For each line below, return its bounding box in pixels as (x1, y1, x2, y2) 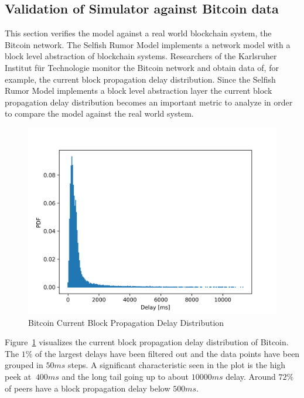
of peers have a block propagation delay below (5, 382, 170, 394)
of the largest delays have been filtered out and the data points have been (35, 347, 300, 359)
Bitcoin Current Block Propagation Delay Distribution (28, 316, 224, 328)
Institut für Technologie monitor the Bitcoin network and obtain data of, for (5, 61, 279, 73)
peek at (5, 370, 32, 382)
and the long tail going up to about (62, 370, 189, 382)
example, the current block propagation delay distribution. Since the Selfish (5, 73, 276, 85)
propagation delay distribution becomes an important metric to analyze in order (5, 96, 293, 108)
